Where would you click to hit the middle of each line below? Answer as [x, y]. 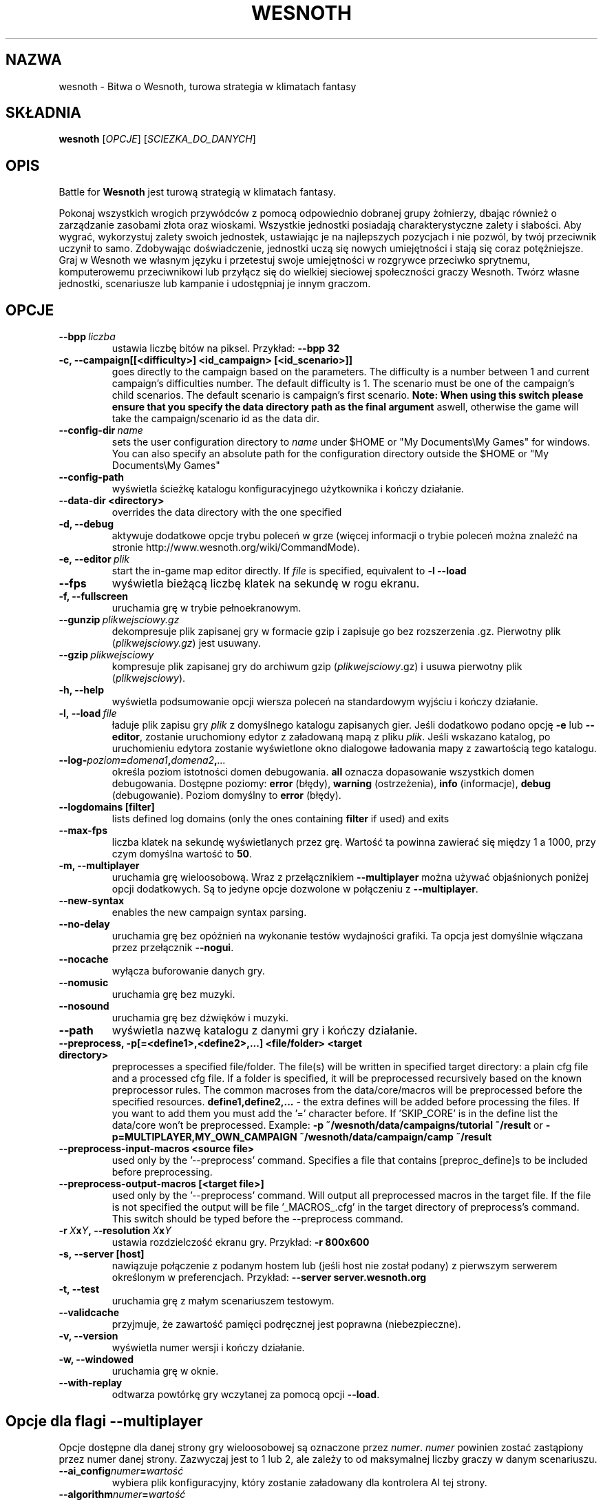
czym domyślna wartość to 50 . [182, 854]
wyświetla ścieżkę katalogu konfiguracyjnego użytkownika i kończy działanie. [288, 489]
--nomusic [84, 983]
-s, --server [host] [102, 1254]
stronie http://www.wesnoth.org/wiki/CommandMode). [236, 548]
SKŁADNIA [43, 113]
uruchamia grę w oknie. [165, 1371]
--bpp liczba [87, 337]
